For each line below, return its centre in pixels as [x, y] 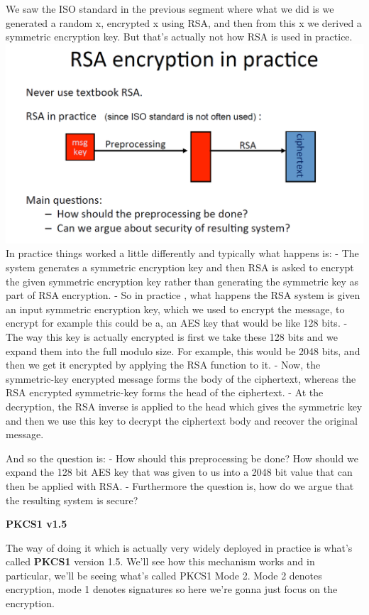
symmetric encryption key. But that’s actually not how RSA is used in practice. [179, 37]
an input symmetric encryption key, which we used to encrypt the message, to [175, 309]
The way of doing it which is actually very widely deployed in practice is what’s [179, 547]
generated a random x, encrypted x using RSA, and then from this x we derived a [184, 22]
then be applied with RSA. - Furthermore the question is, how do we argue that [180, 485]
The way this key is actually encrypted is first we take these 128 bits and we [172, 336]
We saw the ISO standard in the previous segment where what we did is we [170, 9]
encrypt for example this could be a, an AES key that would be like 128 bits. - [177, 323]
